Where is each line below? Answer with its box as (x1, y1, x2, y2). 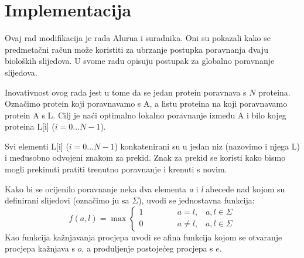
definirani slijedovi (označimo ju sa (5, 194, 129, 206)
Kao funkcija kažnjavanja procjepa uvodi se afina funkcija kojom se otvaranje (5, 230, 282, 243)
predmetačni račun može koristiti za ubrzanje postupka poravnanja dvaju (5, 43, 268, 55)
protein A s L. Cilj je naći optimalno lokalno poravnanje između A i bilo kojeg (5, 108, 286, 121)
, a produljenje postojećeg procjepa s (81, 242, 213, 254)
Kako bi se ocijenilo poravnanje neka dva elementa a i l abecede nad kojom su (5, 182, 285, 195)
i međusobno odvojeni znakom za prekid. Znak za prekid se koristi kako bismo (5, 151, 286, 164)
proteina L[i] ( (5, 120, 55, 133)
